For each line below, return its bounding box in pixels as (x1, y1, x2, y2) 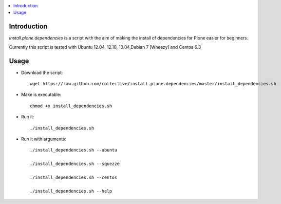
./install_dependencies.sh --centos (30, 174, 117, 180)
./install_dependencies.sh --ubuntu (30, 148, 117, 153)
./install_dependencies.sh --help (30, 188, 112, 194)
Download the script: (21, 70, 63, 75)
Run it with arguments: (21, 136, 67, 142)
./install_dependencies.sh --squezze (30, 161, 120, 167)
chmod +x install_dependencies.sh (30, 103, 112, 109)
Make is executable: (21, 92, 61, 97)
